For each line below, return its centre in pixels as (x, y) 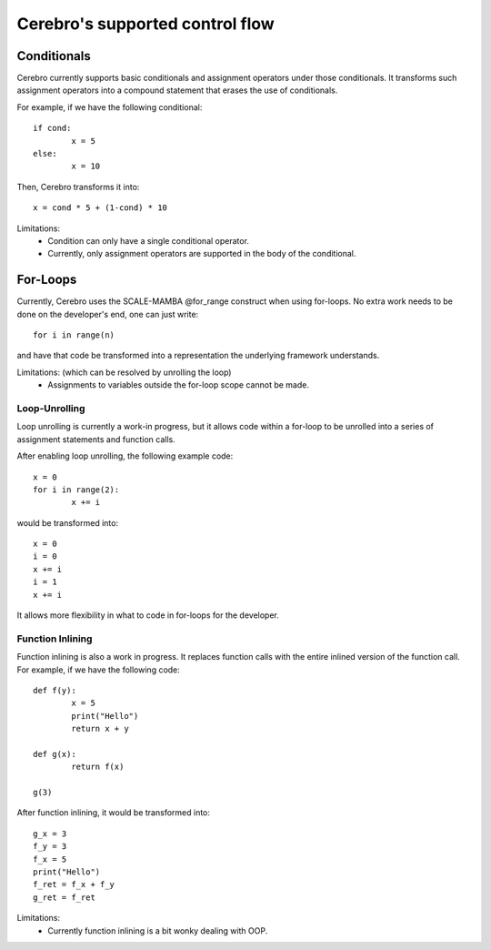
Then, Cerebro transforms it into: (78, 187)
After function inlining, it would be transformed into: (114, 813)
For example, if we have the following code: (99, 670)
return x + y (100, 729)
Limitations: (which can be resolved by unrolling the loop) (124, 372)
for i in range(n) (74, 335)
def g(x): (55, 754)
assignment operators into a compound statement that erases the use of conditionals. (177, 90)
